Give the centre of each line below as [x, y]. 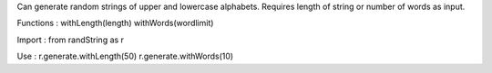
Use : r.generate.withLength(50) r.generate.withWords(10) [125, 56]
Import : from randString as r [71, 40]
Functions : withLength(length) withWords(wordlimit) [115, 23]
